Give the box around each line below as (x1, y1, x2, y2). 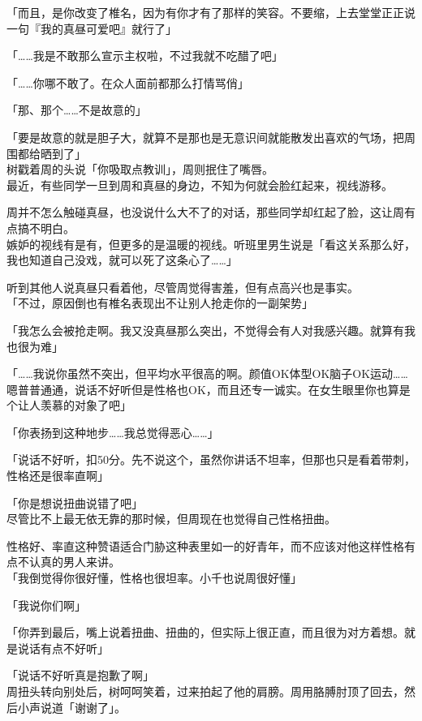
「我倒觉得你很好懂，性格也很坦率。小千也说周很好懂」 (6, 569, 302, 586)
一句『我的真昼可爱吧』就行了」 (6, 19, 177, 36)
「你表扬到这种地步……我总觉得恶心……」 (6, 423, 219, 440)
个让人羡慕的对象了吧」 (6, 397, 131, 414)
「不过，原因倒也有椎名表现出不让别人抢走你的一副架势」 (6, 294, 313, 311)
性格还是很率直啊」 (6, 467, 109, 484)
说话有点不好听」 (17, 639, 109, 656)
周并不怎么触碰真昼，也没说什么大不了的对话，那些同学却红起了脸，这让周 (6, 204, 404, 221)
